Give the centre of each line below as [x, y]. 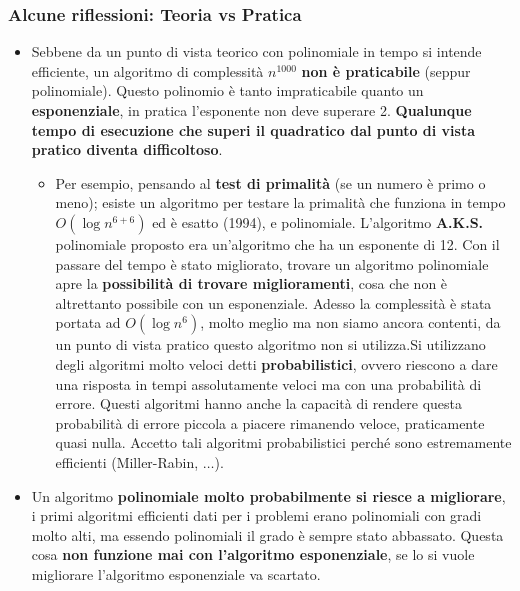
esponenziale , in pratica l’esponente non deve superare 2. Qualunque [251, 110]
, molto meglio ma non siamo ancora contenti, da [350, 322]
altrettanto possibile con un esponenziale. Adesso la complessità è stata [273, 302]
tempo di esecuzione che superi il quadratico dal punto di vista [253, 129]
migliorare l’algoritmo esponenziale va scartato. [176, 573]
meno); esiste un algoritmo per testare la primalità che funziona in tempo [280, 202]
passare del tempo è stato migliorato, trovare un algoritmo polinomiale [272, 263]
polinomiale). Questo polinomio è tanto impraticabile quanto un [227, 90]
